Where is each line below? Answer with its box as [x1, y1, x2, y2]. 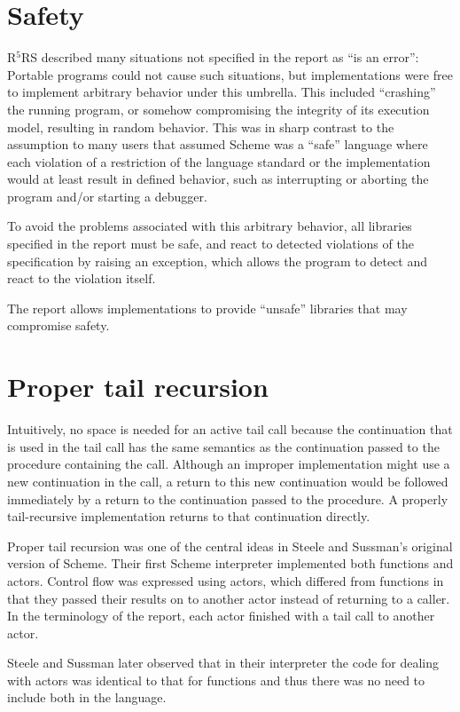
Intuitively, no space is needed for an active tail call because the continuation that [7, 420, 453, 439]
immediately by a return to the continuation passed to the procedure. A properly [7, 489, 448, 508]
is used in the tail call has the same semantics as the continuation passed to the [7, 437, 440, 455]
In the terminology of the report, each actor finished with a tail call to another [7, 606, 435, 625]
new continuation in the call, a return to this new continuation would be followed [7, 471, 448, 490]
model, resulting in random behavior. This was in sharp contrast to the [7, 117, 394, 136]
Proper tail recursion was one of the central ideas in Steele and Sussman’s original [7, 536, 453, 555]
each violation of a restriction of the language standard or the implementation [7, 152, 431, 170]
